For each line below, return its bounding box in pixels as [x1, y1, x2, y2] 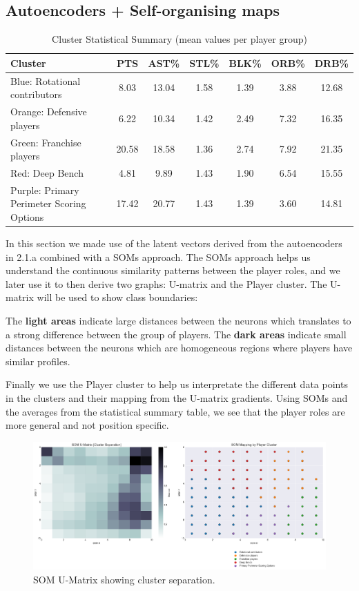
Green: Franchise [10, 135, 81, 149]
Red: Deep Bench [10, 165, 84, 180]
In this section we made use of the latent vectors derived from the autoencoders [6, 236, 342, 251]
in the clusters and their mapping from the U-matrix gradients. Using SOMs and [6, 391, 348, 405]
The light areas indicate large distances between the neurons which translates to [6, 313, 351, 328]
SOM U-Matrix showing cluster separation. [33, 572, 215, 586]
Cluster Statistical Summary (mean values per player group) [52, 32, 307, 46]
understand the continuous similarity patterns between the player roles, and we [6, 263, 340, 278]
